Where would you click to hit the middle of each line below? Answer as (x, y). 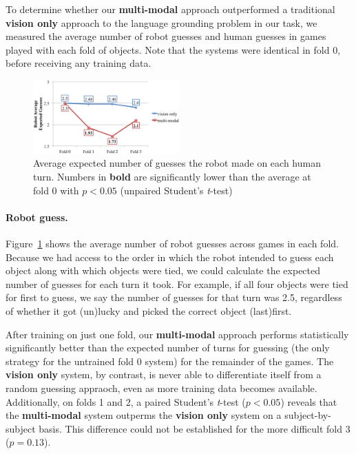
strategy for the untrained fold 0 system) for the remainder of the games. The (170, 361)
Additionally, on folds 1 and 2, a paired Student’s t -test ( (126, 401)
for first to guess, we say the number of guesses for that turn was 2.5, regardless (174, 297)
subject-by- (308, 415)
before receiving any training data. (78, 63)
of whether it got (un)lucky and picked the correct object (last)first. (149, 310)
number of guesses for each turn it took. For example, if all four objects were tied (177, 283)
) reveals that (309, 401)
